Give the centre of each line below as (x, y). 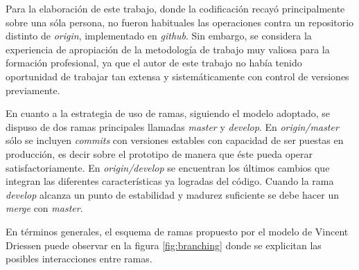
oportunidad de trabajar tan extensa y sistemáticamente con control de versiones (177, 76)
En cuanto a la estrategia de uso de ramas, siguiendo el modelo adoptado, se (168, 113)
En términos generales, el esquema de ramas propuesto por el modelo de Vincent (177, 231)
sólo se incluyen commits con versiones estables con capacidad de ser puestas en (175, 140)
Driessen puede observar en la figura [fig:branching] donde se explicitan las (164, 245)
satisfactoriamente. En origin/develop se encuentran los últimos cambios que (168, 167)
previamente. (33, 90)
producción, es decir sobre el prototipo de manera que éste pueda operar (159, 153)
